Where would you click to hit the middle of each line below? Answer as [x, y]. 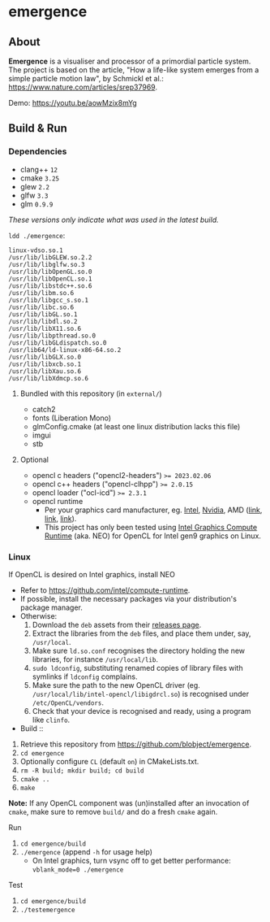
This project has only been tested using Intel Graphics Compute [151, 527]
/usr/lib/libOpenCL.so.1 [50, 279]
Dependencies [38, 151]
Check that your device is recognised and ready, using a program [141, 711]
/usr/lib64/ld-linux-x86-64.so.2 [65, 350]
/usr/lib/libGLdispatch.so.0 [58, 343]
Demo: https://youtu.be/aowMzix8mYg [73, 103]
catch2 [44, 409]
